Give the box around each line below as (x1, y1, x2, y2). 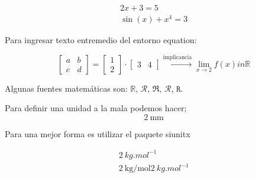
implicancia (163, 54, 192, 60)
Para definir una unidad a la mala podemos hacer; (5, 102, 187, 114)
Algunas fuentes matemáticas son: (5, 82, 128, 94)
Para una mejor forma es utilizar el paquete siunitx (5, 127, 191, 140)
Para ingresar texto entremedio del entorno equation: (5, 34, 197, 46)
